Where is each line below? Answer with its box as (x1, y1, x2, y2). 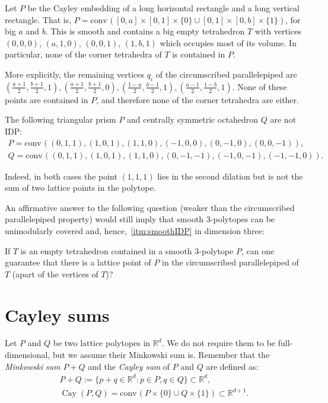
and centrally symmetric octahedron (127, 113, 259, 126)
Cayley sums (5, 302, 110, 327)
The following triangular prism (5, 113, 116, 126)
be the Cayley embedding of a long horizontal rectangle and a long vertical (27, 2, 300, 14)
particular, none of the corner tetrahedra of (5, 48, 162, 60)
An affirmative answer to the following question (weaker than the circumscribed (5, 201, 295, 213)
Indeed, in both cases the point (5, 169, 117, 182)
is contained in (172, 48, 225, 60)
